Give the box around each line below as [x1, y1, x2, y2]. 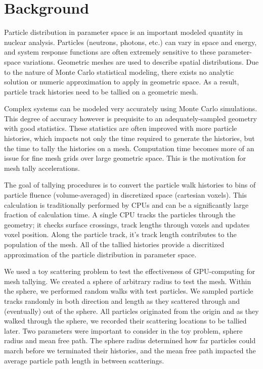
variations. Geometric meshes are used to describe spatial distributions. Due [23, 56, 259, 67]
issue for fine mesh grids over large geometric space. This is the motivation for [4, 153, 246, 163]
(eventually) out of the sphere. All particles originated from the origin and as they [4, 305, 259, 316]
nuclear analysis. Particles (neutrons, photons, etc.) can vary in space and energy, [4, 36, 257, 47]
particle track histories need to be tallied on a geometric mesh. [4, 86, 198, 97]
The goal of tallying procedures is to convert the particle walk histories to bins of [4, 179, 256, 190]
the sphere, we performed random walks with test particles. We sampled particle [4, 286, 253, 296]
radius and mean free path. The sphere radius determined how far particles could [4, 335, 256, 346]
